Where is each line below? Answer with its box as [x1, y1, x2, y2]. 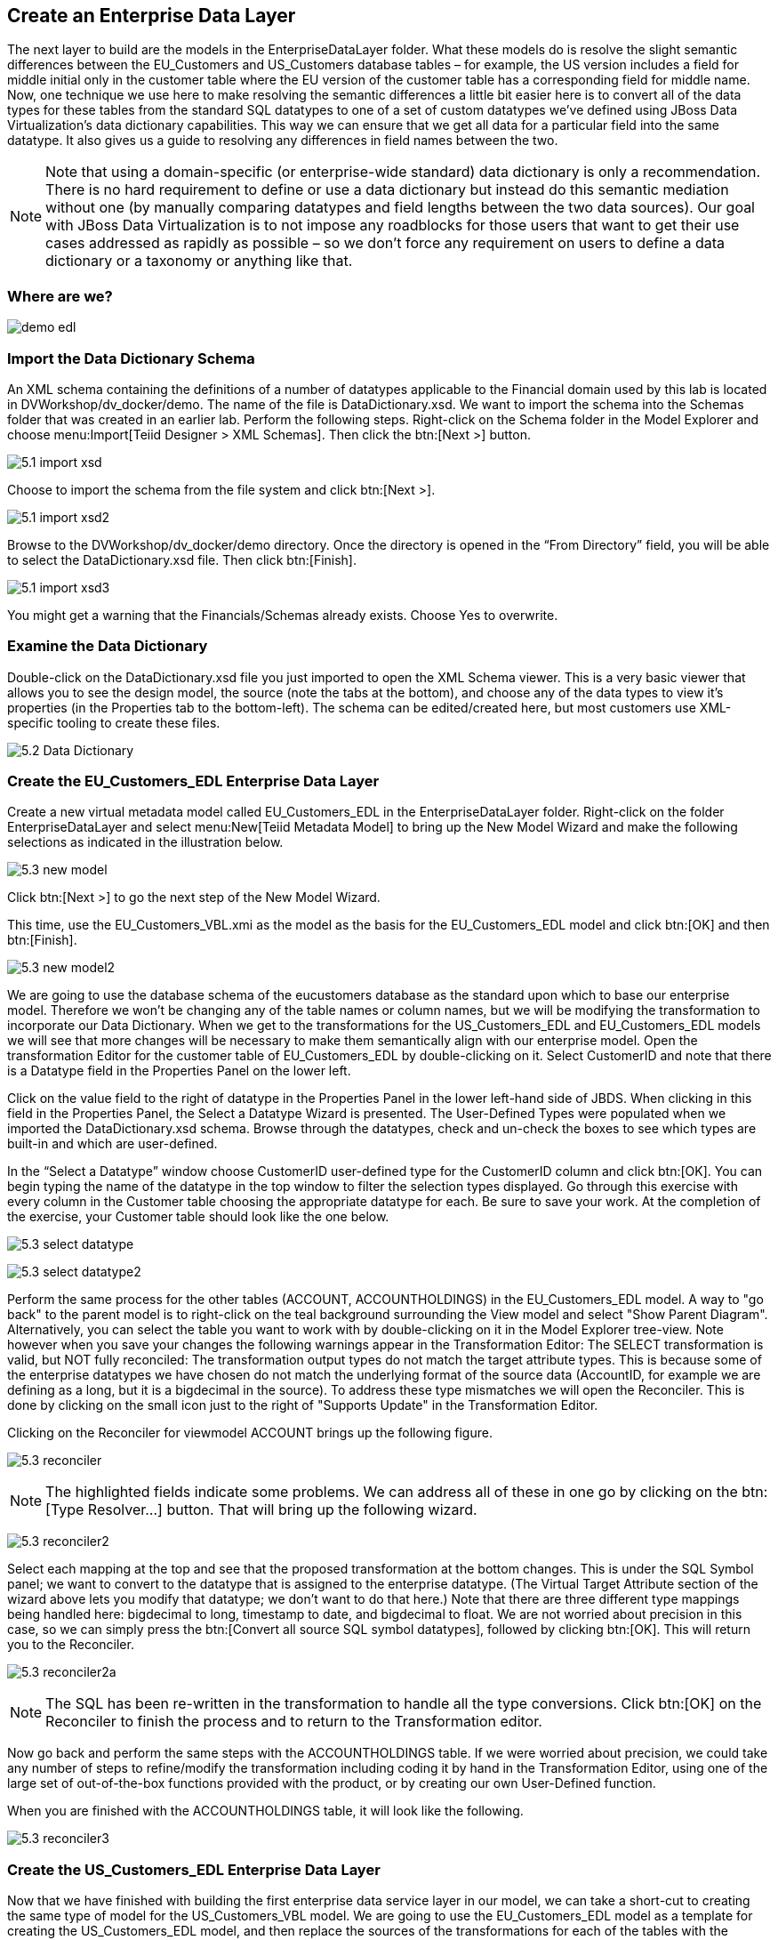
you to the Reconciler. [7, 1637, 134, 1653]
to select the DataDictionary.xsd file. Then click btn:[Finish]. [7, 551, 357, 568]
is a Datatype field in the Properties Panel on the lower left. [7, 1063, 351, 1079]
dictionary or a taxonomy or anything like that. [45, 252, 353, 270]
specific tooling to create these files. [7, 714, 221, 730]
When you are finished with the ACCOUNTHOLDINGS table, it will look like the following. [7, 1803, 524, 1819]
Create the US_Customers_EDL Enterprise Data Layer [7, 1860, 381, 1879]
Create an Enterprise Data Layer [7, 4, 296, 27]
